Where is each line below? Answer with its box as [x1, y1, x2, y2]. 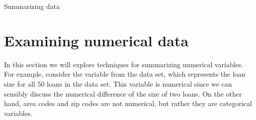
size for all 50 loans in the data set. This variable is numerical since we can [4, 78, 232, 89]
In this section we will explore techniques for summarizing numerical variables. [4, 59, 244, 69]
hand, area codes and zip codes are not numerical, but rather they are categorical [4, 98, 252, 109]
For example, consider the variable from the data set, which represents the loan [4, 69, 246, 79]
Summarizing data [4, 1, 60, 11]
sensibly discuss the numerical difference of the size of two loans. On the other [4, 88, 242, 99]
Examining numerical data [4, 30, 189, 50]
